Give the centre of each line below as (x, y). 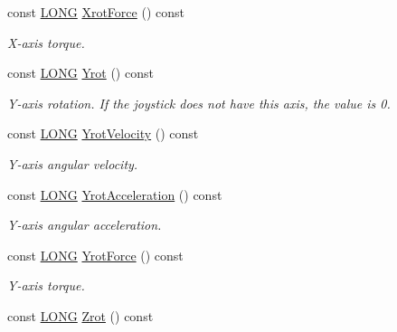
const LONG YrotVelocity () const (103, 133)
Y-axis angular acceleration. (85, 225)
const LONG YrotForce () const (95, 255)
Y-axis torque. (46, 285)
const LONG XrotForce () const (96, 12)
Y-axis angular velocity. (73, 163)
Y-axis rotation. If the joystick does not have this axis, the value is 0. (199, 103)
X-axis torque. (46, 42)
